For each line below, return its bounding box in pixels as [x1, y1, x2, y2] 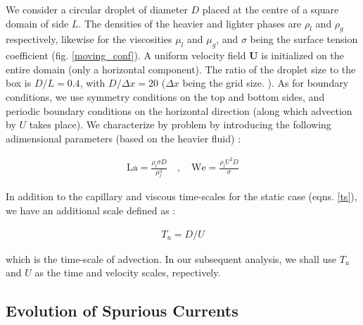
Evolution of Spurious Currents [6, 300, 238, 321]
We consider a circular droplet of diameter [6, 2, 188, 16]
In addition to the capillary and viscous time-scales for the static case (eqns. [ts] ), [6, 189, 357, 204]
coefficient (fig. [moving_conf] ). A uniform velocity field [6, 48, 246, 63]
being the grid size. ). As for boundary [182, 75, 349, 90]
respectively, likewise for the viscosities [6, 32, 172, 47]
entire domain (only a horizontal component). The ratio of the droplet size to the [6, 61, 356, 76]
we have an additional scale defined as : [6, 202, 176, 217]
